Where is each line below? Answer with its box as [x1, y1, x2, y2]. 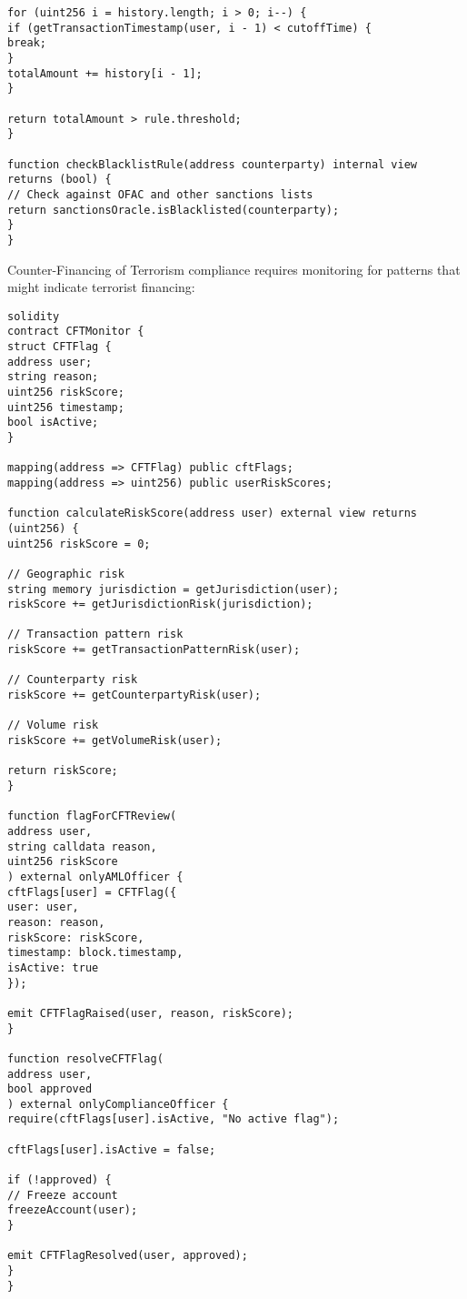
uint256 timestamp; [7, 400, 124, 414]
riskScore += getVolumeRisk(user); [7, 734, 223, 748]
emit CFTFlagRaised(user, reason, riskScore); [7, 1006, 293, 1020]
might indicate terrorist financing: [7, 277, 195, 297]
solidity [7, 309, 60, 323]
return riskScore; [7, 764, 118, 778]
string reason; [7, 370, 99, 384]
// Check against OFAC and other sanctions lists [7, 187, 313, 201]
